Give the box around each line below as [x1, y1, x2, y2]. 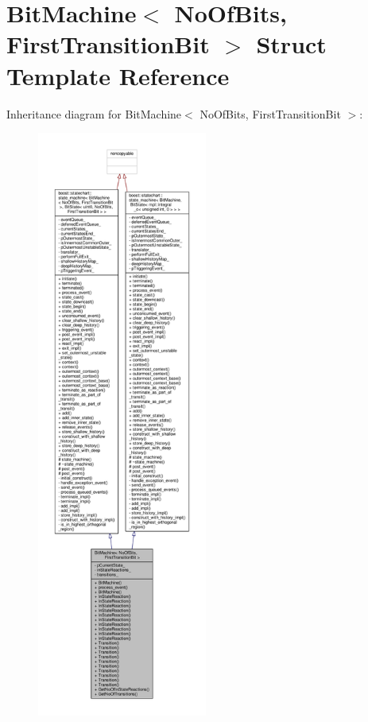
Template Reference [6, 59, 230, 91]
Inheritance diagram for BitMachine [6, 105, 182, 122]
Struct [256, 28, 327, 60]
